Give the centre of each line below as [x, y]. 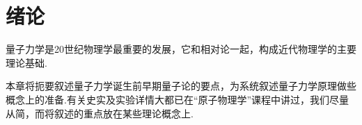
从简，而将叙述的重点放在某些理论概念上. [100, 113]
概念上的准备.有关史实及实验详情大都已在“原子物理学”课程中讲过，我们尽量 [178, 99]
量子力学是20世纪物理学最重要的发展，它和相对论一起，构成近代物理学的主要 [181, 49]
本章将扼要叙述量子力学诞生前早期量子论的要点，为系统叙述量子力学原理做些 [181, 86]
